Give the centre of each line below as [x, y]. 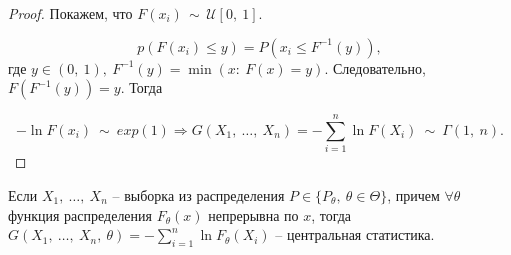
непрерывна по [253, 214]
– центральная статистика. [355, 234]
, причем [413, 194]
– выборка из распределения [198, 194]
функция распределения [80, 214]
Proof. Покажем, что [70, 13]
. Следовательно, [375, 67]
